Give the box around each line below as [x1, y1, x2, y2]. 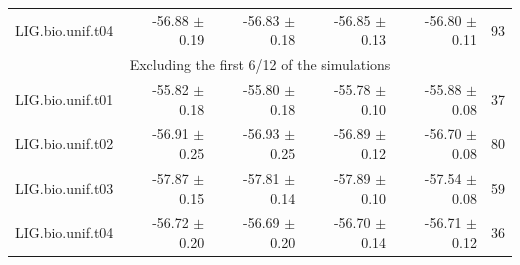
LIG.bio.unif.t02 [15, 133, 114, 154]
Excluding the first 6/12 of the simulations [129, 54, 391, 75]
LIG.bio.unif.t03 [15, 177, 114, 198]
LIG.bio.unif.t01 [15, 88, 114, 109]
